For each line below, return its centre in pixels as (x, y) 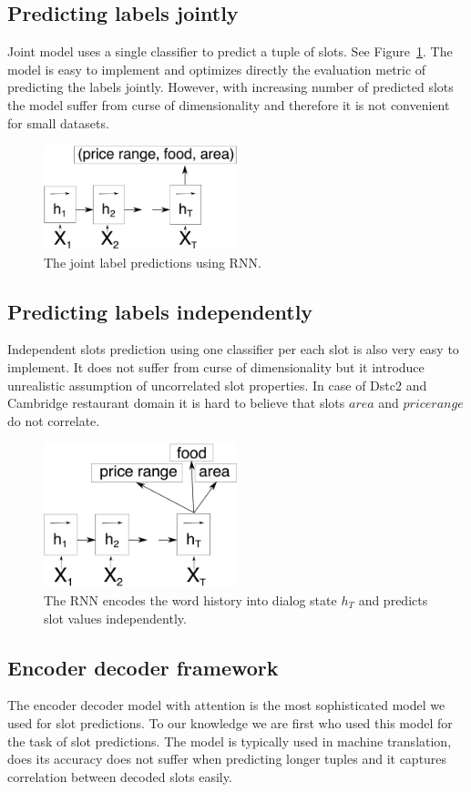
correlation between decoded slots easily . (120, 776)
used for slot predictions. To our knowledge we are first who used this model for (230, 723)
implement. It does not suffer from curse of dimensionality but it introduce (216, 367)
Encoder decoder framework (143, 667)
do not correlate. (54, 420)
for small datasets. (58, 122)
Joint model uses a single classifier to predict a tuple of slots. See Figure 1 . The (230, 51)
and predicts (393, 600)
